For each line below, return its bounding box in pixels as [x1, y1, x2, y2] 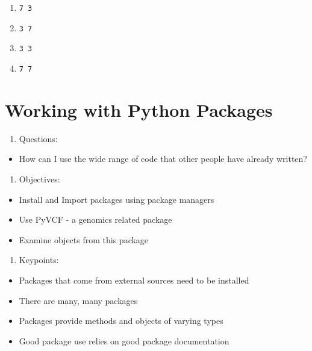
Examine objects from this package [19, 233, 149, 246]
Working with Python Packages [5, 97, 273, 122]
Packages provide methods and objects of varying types [19, 314, 223, 327]
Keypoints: [19, 253, 59, 266]
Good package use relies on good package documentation [19, 334, 229, 347]
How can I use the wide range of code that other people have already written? [19, 152, 307, 165]
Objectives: [19, 172, 60, 185]
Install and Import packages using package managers [19, 193, 214, 205]
